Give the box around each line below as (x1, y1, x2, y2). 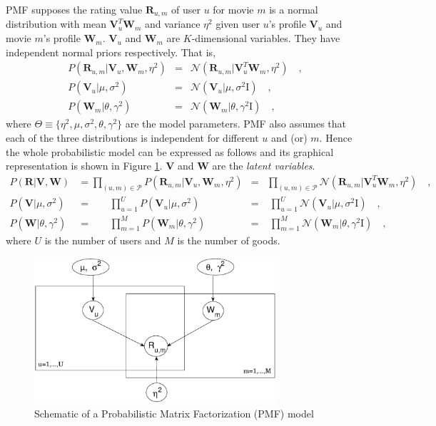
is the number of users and (44, 232, 161, 247)
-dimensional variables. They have (191, 31, 340, 46)
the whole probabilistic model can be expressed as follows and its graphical (6, 144, 334, 159)
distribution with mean (6, 16, 106, 31)
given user (216, 16, 260, 31)
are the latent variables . (212, 158, 315, 173)
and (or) (271, 130, 308, 145)
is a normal (269, 2, 318, 16)
